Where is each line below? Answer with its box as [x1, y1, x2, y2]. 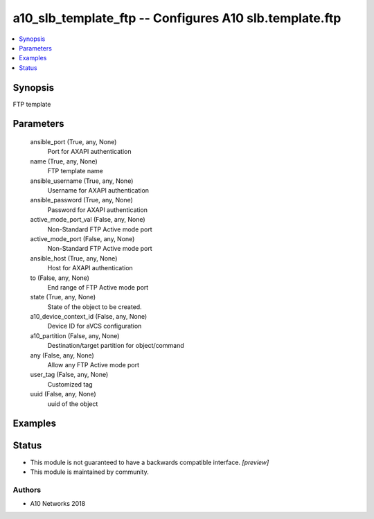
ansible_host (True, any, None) [30, 254, 118, 263]
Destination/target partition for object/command [47, 342, 184, 350]
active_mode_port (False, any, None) [30, 234, 135, 243]
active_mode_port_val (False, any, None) [30, 215, 145, 224]
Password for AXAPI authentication [47, 205, 148, 214]
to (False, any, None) [30, 274, 90, 282]
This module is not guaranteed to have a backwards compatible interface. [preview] [30, 458, 269, 466]
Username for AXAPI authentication [47, 186, 149, 194]
